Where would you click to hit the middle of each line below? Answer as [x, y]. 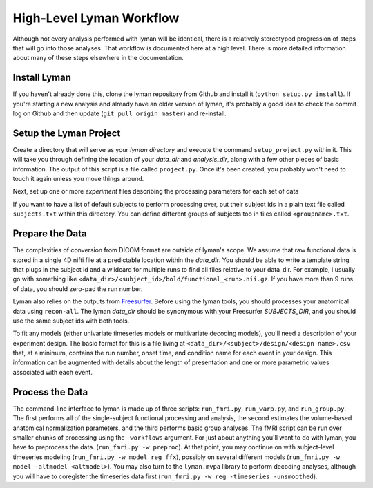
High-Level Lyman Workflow [96, 18]
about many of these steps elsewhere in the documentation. [98, 58]
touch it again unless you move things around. [78, 179]
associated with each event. [52, 372]
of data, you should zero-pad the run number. [78, 289]
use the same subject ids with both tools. [71, 321]
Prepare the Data [50, 234]
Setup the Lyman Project [67, 133]
